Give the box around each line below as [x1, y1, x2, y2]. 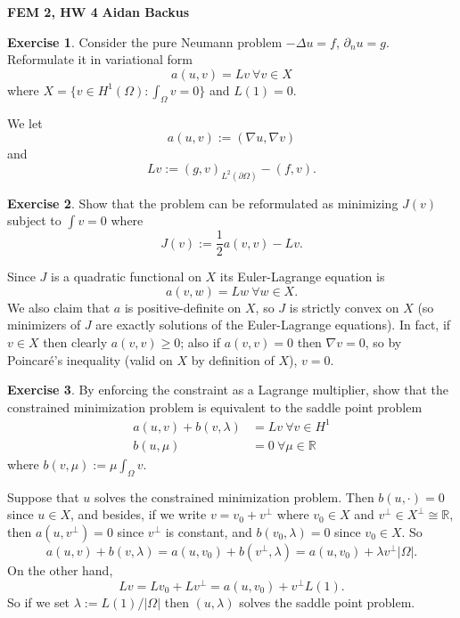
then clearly [43, 333, 108, 352]
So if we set [7, 592, 70, 611]
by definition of [191, 350, 275, 369]
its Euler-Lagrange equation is [219, 267, 385, 286]
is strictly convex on [289, 297, 399, 316]
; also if [180, 333, 220, 352]
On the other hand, [7, 560, 113, 579]
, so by [365, 333, 402, 352]
